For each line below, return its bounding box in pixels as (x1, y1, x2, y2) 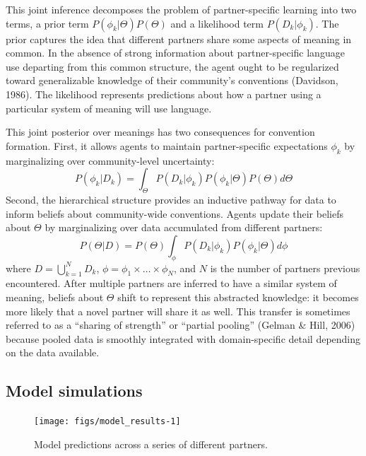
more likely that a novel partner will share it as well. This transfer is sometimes (6, 303, 350, 318)
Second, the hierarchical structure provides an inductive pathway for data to (6, 192, 336, 206)
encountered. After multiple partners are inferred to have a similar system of (6, 276, 337, 291)
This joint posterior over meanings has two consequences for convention (6, 124, 315, 139)
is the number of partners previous (210, 260, 360, 275)
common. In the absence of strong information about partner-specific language (6, 45, 345, 60)
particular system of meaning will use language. (6, 100, 212, 115)
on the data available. (6, 345, 100, 360)
